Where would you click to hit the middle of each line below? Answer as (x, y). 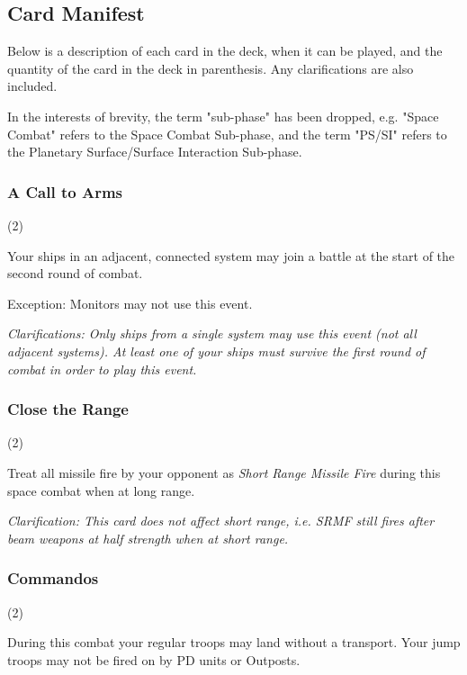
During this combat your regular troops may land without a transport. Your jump (234, 642)
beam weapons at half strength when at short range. (148, 538)
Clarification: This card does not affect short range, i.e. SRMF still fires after (221, 521)
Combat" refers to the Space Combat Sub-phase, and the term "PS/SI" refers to (227, 134)
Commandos (53, 578)
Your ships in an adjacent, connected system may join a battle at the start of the (231, 255)
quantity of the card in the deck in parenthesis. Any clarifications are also (211, 68)
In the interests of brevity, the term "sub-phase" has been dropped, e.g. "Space (223, 116)
